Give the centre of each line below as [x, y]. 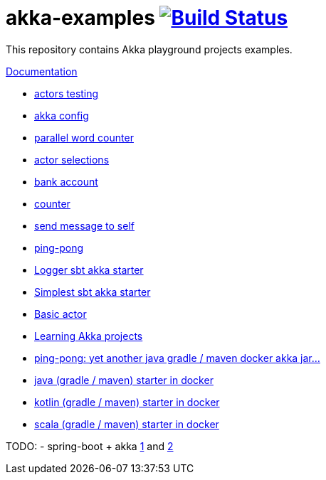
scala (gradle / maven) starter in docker [127, 424]
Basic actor [61, 314]
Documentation [42, 71]
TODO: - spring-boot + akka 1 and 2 [90, 446]
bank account [66, 181]
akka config [62, 115]
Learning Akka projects [89, 336]
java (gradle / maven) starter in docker [124, 380]
